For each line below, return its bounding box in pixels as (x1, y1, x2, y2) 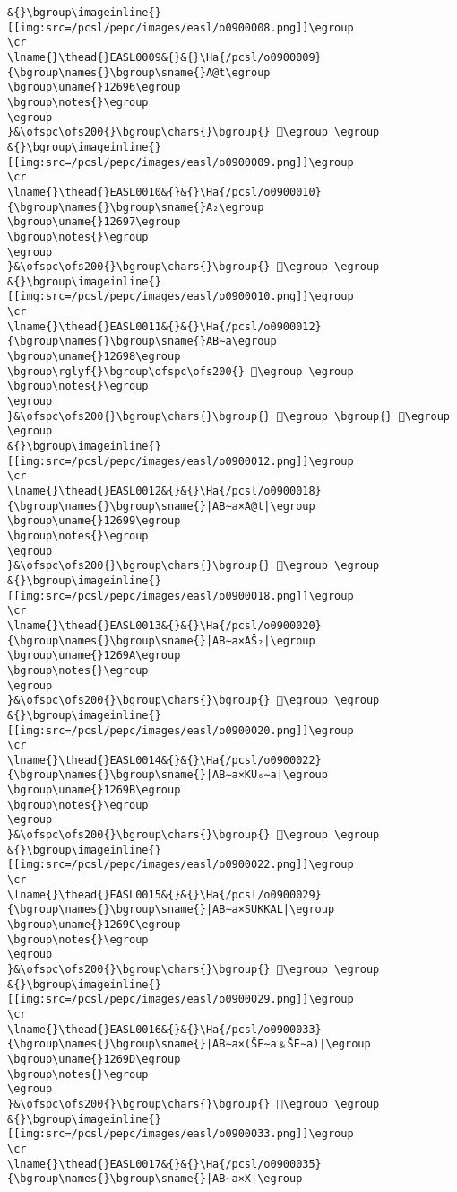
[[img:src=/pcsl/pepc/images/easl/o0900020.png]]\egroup (7, 723, 354, 737)
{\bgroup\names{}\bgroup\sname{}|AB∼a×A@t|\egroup (7, 499, 315, 513)
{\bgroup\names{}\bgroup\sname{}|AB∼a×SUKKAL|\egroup (7, 903, 335, 916)
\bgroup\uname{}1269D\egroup (7, 1052, 181, 1065)
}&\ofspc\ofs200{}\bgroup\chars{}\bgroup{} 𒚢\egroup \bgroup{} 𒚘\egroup (7, 409, 450, 423)
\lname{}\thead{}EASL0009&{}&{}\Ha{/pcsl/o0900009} (7, 50, 322, 64)
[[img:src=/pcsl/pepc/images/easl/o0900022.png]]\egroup (7, 858, 354, 872)
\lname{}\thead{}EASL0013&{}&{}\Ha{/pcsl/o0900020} (7, 618, 322, 632)
